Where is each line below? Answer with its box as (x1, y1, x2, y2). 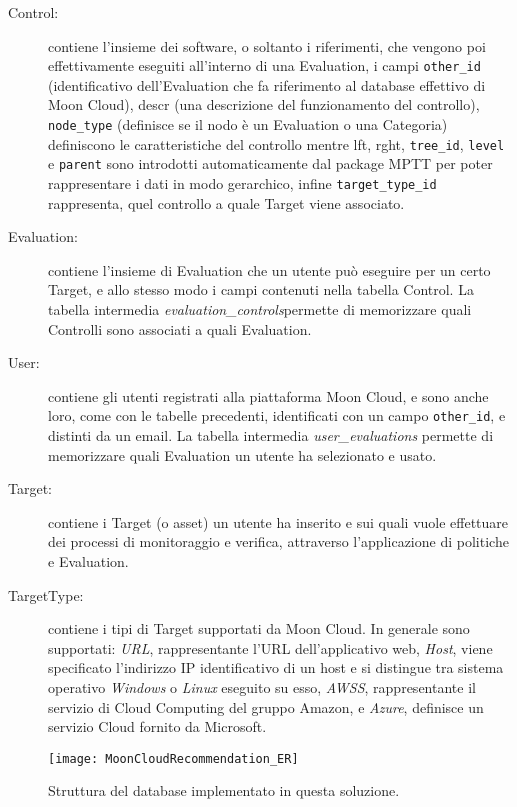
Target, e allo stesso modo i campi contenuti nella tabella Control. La (48, 279, 474, 300)
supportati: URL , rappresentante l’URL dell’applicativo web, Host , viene (48, 637, 493, 658)
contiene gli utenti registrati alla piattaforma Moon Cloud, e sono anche (48, 385, 489, 406)
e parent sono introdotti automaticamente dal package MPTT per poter (48, 153, 493, 174)
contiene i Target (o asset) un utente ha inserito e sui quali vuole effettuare (48, 511, 509, 532)
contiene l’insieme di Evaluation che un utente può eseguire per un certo (48, 259, 491, 280)
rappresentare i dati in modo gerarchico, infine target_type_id (48, 173, 437, 193)
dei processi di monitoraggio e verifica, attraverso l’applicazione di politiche (48, 531, 509, 552)
